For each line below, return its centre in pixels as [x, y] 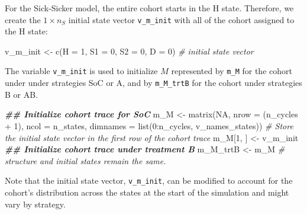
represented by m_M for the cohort [232, 71]
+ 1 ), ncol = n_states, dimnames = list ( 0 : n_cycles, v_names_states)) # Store [149, 125]
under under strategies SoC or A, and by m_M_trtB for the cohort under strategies [153, 83]
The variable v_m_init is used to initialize [81, 71]
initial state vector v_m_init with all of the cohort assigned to [181, 19]
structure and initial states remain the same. [85, 160]
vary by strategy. [35, 204]
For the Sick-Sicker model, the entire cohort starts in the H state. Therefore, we [149, 8]
